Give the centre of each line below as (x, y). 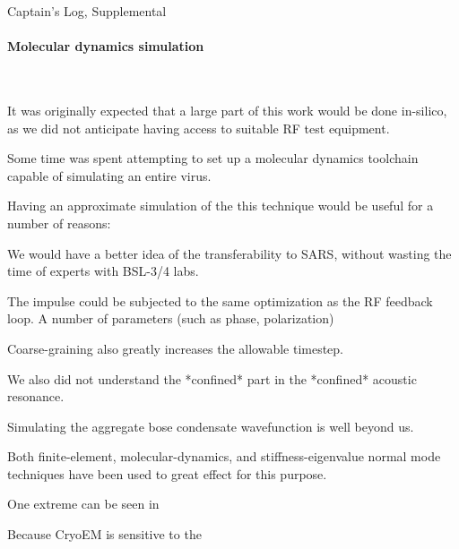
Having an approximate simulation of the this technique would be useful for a (221, 206)
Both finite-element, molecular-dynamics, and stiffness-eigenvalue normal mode (224, 456)
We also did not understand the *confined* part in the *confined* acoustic (212, 378)
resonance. (36, 396)
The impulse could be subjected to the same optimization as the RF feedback (220, 300)
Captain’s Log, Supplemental (87, 11)
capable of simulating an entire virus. (109, 175)
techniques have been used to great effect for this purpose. (167, 473)
